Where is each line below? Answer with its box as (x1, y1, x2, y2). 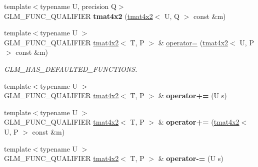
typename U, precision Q (40, 1, 116, 11)
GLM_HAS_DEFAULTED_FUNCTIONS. (4, 63, 137, 74)
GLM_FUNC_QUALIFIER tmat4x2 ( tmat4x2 (4, 10, 153, 21)
